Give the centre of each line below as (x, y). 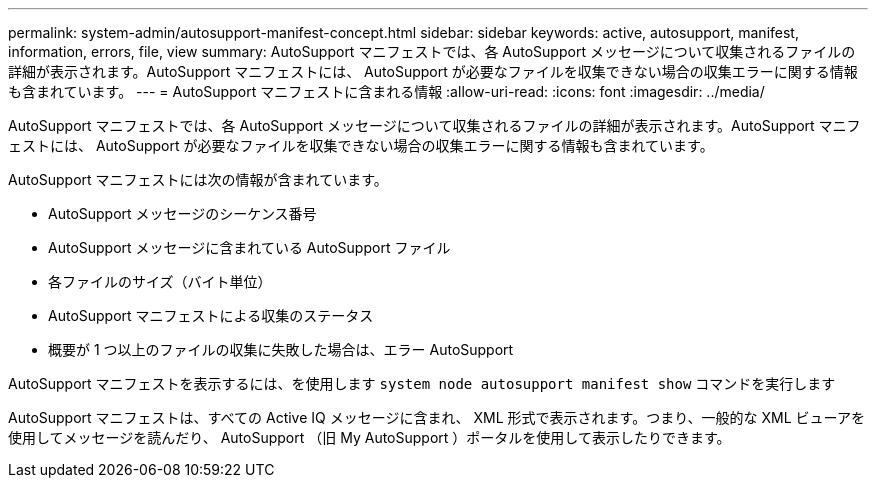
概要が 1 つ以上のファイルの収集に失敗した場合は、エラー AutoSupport (281, 349)
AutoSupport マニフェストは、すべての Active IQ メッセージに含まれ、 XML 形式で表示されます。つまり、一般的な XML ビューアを (437, 417)
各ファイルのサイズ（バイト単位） (160, 281)
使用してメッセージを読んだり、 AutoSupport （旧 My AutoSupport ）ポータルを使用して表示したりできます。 (369, 437)
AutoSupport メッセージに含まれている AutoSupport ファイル (249, 247)
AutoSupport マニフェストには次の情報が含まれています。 (198, 179)
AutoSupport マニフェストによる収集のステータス (211, 315)
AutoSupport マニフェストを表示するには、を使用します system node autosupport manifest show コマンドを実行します (422, 383)
